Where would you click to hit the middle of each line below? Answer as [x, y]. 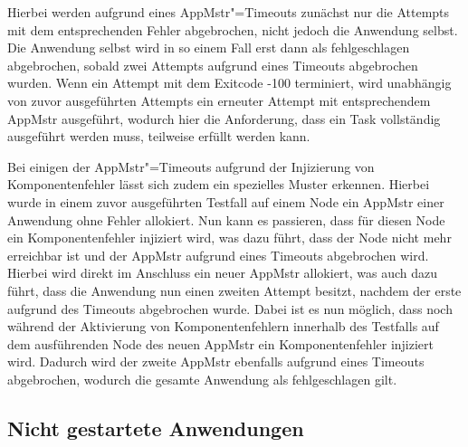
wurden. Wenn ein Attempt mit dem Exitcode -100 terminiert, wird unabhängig [229, 83]
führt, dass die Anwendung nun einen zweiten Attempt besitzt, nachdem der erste [234, 290]
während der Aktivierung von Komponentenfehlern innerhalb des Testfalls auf [223, 326]
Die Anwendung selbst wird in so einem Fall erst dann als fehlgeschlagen [209, 48]
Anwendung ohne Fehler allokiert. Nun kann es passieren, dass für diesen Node [226, 219]
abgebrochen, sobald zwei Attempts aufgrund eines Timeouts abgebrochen [213, 65]
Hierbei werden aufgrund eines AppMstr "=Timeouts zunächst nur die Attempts [229, 12]
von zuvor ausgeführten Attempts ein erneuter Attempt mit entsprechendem [219, 100]
